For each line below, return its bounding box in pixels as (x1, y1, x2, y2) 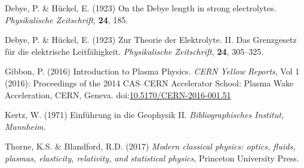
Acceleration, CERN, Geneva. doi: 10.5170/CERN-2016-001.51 (5, 88, 231, 101)
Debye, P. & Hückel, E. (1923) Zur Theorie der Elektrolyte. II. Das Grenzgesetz (5, 33, 297, 46)
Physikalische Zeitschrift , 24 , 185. (5, 13, 128, 26)
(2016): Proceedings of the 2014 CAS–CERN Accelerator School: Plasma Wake (5, 76, 294, 89)
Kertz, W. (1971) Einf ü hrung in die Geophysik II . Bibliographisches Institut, (5, 108, 284, 121)
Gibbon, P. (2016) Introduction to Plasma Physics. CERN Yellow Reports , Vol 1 (5, 65, 300, 77)
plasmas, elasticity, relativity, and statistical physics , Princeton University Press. (5, 151, 299, 164)
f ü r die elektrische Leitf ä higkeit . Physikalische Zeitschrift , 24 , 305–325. (5, 45, 264, 57)
